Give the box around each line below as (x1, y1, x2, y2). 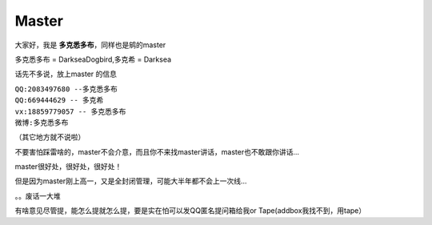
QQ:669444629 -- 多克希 (14, 96, 104, 105)
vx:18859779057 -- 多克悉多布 (14, 106, 126, 116)
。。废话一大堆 (14, 191, 61, 200)
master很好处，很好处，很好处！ (14, 162, 122, 171)
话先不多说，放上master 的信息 (14, 69, 118, 79)
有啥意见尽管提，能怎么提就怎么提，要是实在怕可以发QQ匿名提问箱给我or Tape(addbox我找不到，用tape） (14, 206, 366, 215)
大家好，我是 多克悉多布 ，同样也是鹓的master (14, 40, 166, 50)
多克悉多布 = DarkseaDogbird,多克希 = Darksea (14, 54, 172, 64)
